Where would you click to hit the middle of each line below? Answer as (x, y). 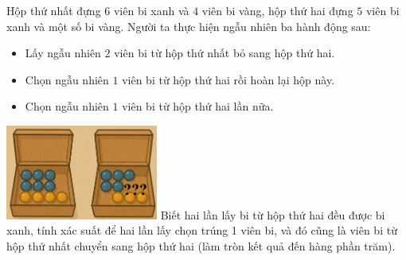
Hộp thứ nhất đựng (54, 10)
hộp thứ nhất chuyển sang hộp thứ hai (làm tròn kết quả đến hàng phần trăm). (201, 246)
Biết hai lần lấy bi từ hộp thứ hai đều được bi (273, 214)
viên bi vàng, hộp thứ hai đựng (277, 10)
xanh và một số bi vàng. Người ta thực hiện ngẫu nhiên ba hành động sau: (189, 26)
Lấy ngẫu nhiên (63, 53)
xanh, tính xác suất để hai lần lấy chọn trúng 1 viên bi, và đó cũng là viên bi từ (202, 230)
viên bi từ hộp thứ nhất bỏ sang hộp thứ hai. (224, 53)
